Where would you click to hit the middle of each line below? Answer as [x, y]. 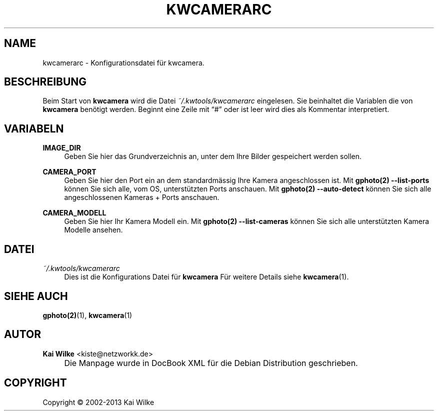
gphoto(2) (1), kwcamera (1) [87, 315]
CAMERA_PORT [69, 172]
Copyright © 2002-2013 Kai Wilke [98, 402]
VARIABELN [34, 128]
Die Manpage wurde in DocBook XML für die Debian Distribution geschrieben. [211, 363]
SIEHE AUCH [36, 296]
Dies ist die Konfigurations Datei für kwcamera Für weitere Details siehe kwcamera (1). [206, 277]
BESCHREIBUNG [45, 82]
